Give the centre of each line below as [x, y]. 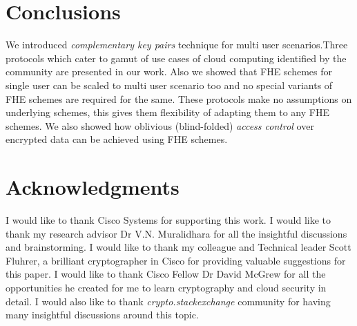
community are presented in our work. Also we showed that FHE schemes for [169, 71]
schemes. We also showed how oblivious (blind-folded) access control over [160, 125]
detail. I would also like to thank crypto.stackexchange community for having [168, 301]
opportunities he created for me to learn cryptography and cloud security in [166, 287]
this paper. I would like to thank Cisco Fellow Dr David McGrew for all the [166, 274]
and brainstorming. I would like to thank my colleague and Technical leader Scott [178, 247]
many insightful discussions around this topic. [102, 315]
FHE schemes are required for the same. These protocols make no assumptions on [179, 98]
